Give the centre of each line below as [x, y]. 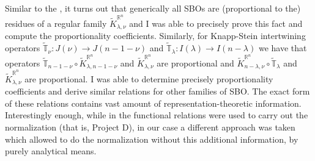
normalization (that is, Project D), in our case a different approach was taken [150, 127]
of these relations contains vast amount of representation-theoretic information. [153, 103]
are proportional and [195, 63]
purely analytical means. [51, 151]
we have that [283, 48]
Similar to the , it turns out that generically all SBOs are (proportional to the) [153, 8]
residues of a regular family [56, 23]
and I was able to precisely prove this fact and [216, 23]
